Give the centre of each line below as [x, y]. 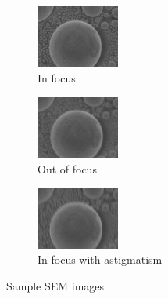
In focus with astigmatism [100, 259]
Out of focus [67, 168]
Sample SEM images [55, 285]
